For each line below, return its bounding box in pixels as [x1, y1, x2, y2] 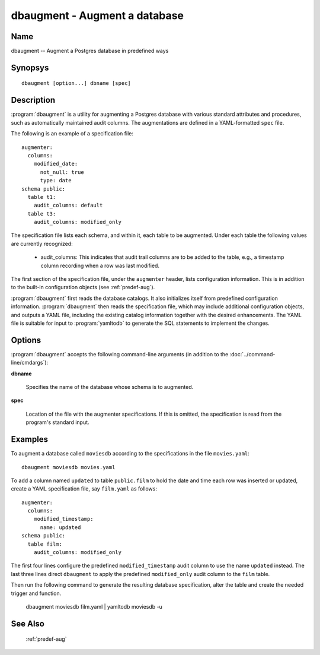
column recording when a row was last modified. [40, 262, 160, 269]
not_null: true [40, 169, 84, 175]
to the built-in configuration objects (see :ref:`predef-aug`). [11, 284, 155, 291]
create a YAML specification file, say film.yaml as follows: [11, 485, 157, 492]
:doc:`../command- [229, 350, 276, 357]
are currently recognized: [11, 240, 73, 247]
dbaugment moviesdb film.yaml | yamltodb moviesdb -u [25, 603, 163, 610]
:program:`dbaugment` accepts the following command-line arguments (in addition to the [11, 350, 229, 357]
